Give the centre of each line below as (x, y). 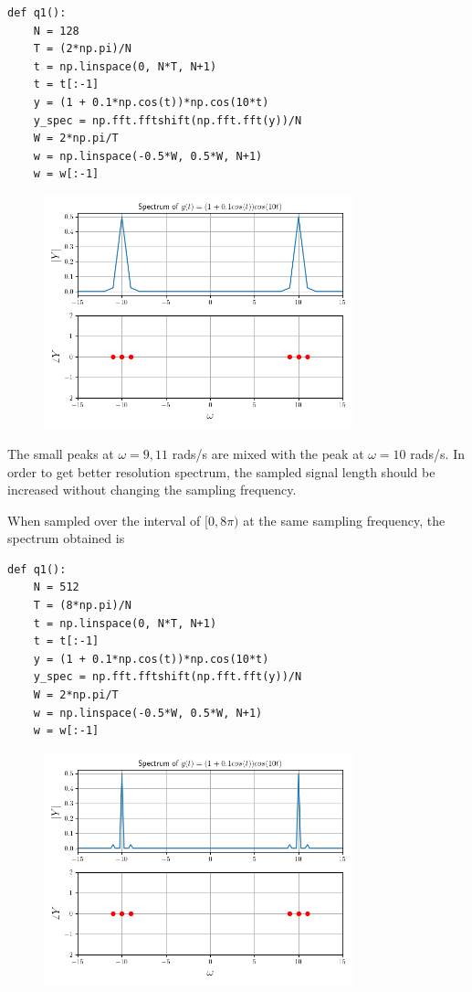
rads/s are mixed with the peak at (268, 453)
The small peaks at (61, 453)
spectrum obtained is (66, 538)
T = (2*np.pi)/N (83, 49)
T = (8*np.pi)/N (83, 606)
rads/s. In (437, 453)
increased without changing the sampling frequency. (152, 490)
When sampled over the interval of (104, 520)
